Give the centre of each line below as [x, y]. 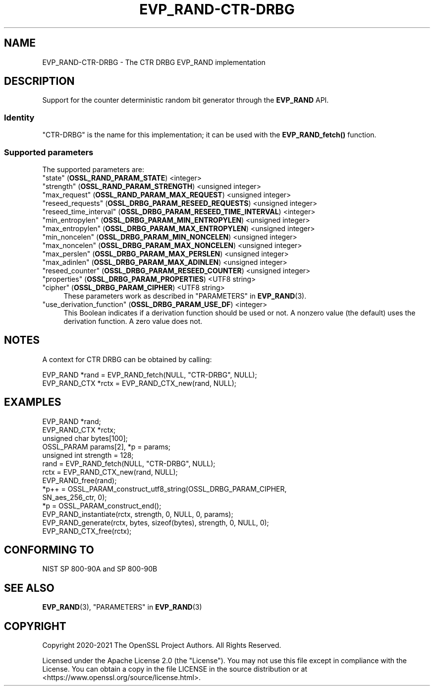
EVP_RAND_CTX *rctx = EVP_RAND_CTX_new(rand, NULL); [139, 383]
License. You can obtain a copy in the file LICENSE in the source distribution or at [175, 669]
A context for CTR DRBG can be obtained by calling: [127, 359]
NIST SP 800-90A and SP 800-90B [100, 569]
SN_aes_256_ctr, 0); [75, 497]
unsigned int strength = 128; [88, 455]
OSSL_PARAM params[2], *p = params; [107, 446]
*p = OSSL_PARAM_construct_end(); [102, 505]
